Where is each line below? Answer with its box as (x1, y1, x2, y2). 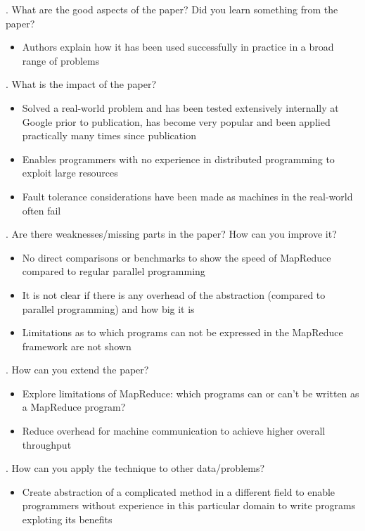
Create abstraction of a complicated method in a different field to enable (22, 484, 335, 499)
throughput (22, 437, 72, 452)
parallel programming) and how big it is (22, 301, 195, 316)
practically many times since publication (22, 128, 196, 143)
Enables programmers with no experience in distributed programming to (22, 151, 335, 166)
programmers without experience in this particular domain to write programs (22, 498, 356, 513)
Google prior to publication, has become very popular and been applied (22, 114, 331, 129)
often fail (22, 203, 61, 217)
